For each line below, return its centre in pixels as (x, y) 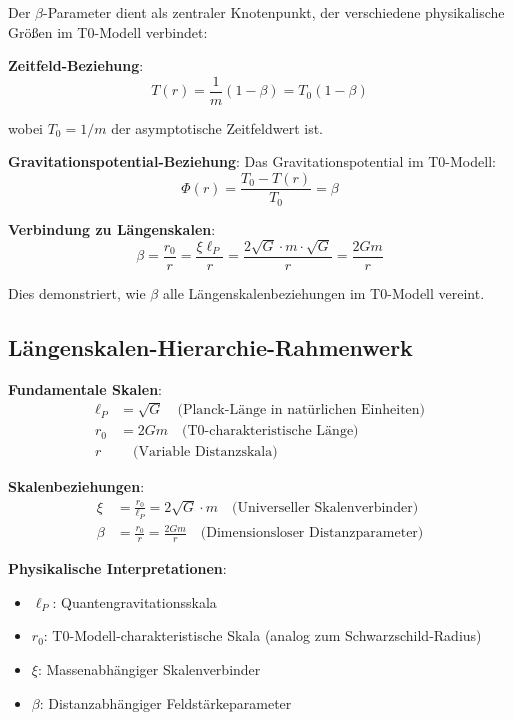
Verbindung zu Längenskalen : (112, 228)
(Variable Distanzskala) (205, 452)
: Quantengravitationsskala (134, 601)
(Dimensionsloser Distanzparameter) (312, 533)
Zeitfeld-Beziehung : (76, 65)
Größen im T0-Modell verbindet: (108, 31)
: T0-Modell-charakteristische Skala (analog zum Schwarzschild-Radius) (262, 635)
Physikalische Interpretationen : (117, 568)
